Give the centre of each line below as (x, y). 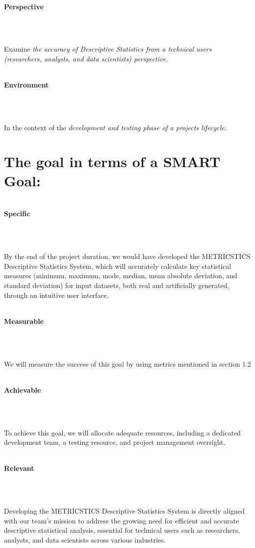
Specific (17, 214)
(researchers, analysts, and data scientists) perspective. (86, 58)
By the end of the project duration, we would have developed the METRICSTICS (127, 256)
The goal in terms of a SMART (112, 161)
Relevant (19, 468)
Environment (26, 85)
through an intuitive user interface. (56, 295)
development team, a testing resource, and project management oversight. (115, 442)
